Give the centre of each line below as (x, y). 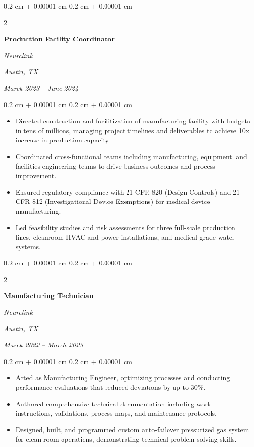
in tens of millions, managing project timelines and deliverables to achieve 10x (132, 130)
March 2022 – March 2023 (43, 345)
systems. (28, 246)
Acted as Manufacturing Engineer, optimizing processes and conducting (123, 377)
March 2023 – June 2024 (41, 88)
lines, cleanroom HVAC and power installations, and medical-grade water (125, 237)
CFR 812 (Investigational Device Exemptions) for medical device (113, 201)
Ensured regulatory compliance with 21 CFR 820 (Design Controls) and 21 (128, 192)
